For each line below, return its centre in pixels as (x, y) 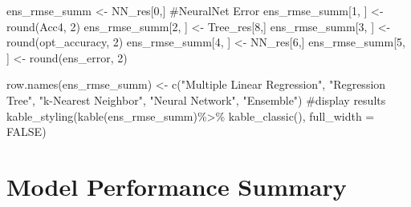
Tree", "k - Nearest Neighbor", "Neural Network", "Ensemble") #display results (196, 100)
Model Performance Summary (177, 186)
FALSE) (26, 131)
